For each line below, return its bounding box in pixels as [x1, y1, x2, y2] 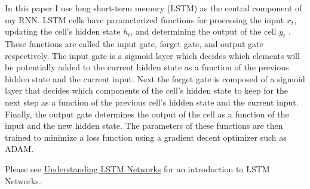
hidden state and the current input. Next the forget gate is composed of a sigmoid [5, 72, 305, 85]
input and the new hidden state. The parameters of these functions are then [5, 119, 283, 132]
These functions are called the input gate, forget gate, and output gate [5, 37, 263, 49]
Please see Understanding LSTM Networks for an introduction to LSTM [5, 162, 270, 175]
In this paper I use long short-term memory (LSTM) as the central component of [5, 2, 302, 14]
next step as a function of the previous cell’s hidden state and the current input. [5, 95, 299, 108]
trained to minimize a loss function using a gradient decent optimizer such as [5, 131, 287, 143]
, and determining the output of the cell [130, 25, 277, 38]
